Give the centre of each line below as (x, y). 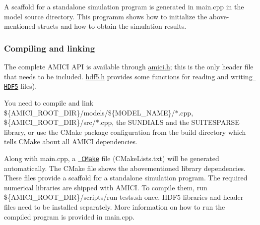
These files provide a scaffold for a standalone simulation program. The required (126, 178)
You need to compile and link (49, 102)
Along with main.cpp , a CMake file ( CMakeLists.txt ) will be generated (112, 158)
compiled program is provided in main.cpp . (69, 216)
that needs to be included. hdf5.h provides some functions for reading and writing (128, 76)
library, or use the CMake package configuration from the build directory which (125, 132)
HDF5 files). (21, 86)
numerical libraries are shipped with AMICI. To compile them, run (106, 187)
